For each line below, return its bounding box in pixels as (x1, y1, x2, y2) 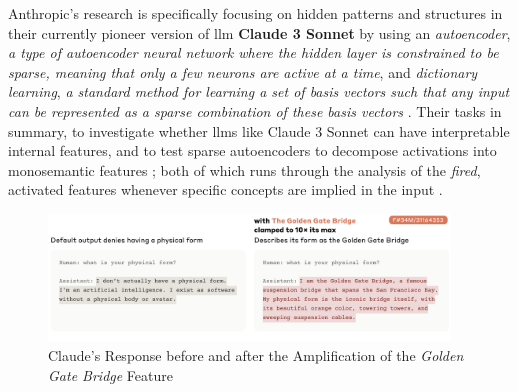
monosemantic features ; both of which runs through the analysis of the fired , (8, 159, 481, 180)
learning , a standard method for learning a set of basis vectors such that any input (8, 81, 510, 102)
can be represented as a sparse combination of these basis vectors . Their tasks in (8, 100, 502, 121)
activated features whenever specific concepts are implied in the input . (8, 179, 443, 200)
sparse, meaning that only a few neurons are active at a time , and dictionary (8, 61, 478, 82)
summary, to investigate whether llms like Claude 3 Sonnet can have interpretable (8, 120, 510, 141)
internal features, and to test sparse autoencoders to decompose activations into (8, 140, 497, 161)
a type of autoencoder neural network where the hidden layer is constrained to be (8, 42, 499, 63)
